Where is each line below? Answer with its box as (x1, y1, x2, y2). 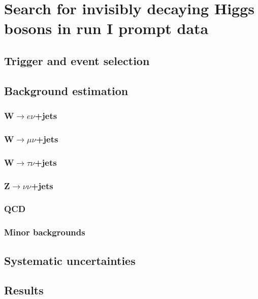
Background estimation (4, 82, 128, 98)
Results (4, 282, 44, 298)
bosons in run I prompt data (4, 18, 209, 39)
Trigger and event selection (4, 52, 150, 68)
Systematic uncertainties (4, 252, 136, 268)
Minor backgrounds (4, 226, 85, 238)
